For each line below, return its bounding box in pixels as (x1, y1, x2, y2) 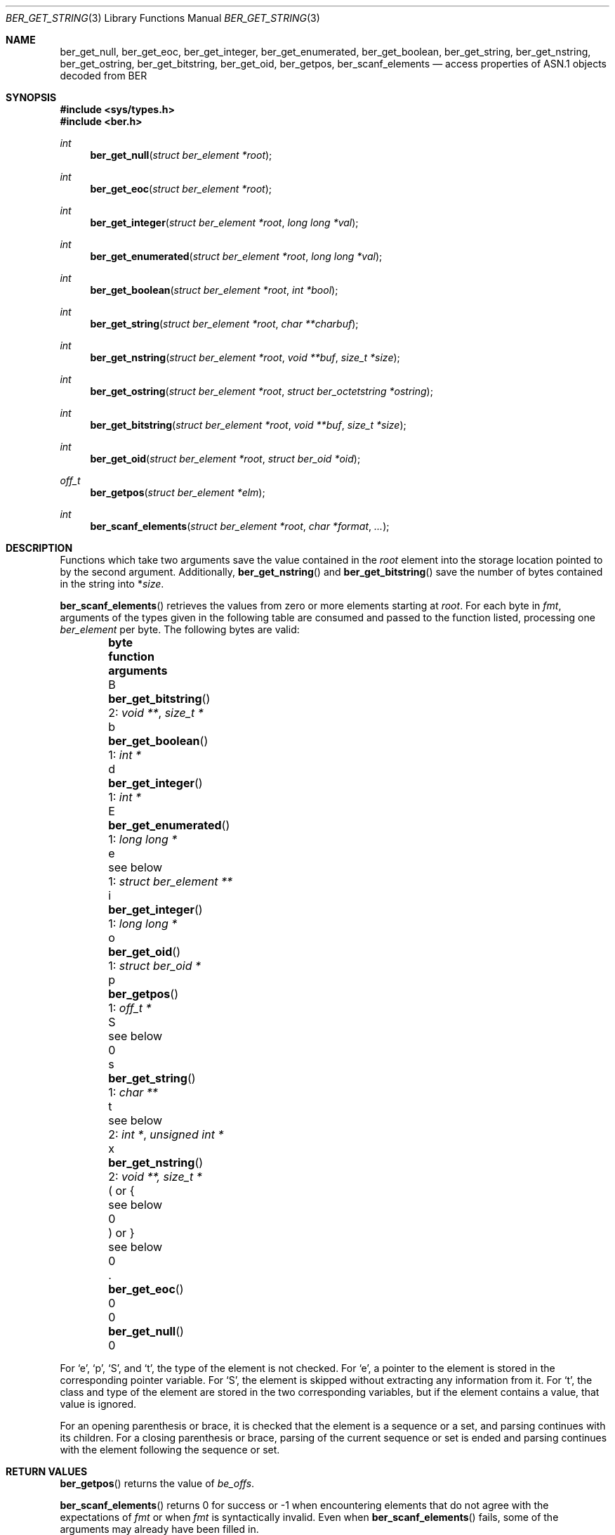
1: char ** (108, 1085, 158, 1099)
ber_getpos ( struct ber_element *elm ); (90, 486, 265, 498)
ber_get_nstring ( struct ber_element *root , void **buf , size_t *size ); (90, 351, 400, 363)
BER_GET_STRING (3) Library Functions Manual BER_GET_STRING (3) (6, 12, 320, 24)
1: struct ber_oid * (108, 959, 201, 973)
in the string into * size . (60, 578, 164, 590)
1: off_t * (108, 1001, 152, 1015)
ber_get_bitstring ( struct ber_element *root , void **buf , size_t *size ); (90, 419, 406, 431)
